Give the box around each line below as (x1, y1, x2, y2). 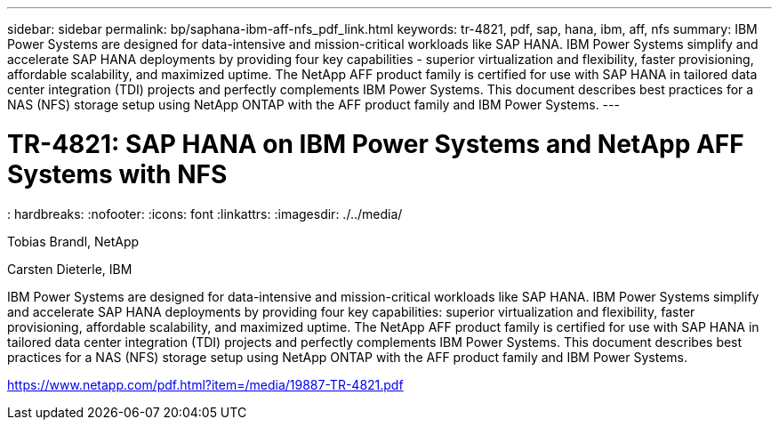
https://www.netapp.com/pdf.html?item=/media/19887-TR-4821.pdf (7, 376, 404, 392)
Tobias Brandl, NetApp (7, 233, 140, 249)
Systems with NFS (7, 158, 228, 189)
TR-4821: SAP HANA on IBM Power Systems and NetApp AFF (7, 128, 744, 159)
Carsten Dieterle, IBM (7, 261, 133, 277)
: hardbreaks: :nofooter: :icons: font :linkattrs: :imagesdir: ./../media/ (7, 205, 403, 222)
